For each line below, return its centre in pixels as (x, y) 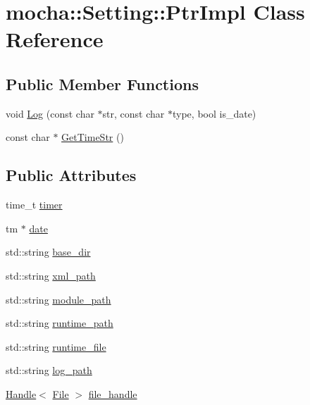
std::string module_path (58, 299)
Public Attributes (71, 175)
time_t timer (34, 205)
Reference (55, 39)
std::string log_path (49, 370)
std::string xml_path (51, 275)
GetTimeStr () (93, 137)
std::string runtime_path (60, 323)
